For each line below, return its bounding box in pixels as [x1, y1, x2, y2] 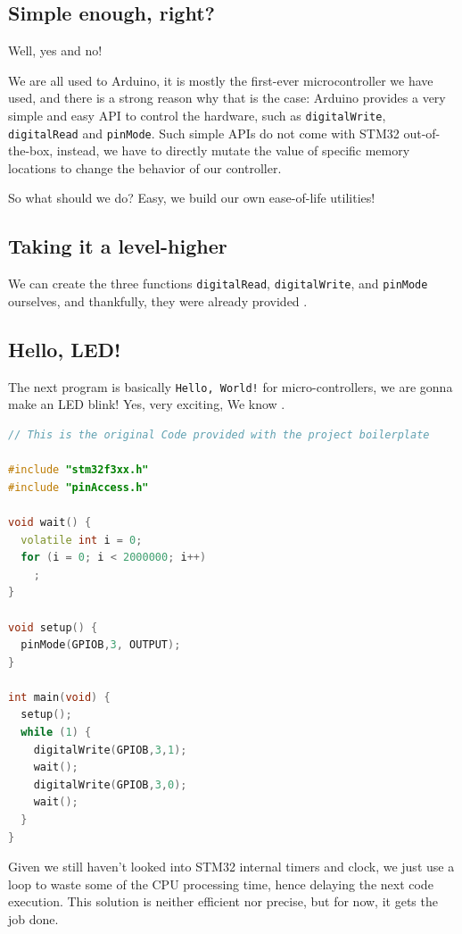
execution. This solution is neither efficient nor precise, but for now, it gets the [8, 892, 438, 911]
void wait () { [8, 515, 92, 529]
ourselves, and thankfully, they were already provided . [8, 291, 308, 310]
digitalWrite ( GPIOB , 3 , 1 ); [33, 743, 187, 756]
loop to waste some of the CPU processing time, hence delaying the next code [8, 874, 433, 893]
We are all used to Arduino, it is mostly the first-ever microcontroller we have [8, 71, 433, 89]
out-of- [403, 123, 441, 142]
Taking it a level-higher [8, 232, 227, 260]
